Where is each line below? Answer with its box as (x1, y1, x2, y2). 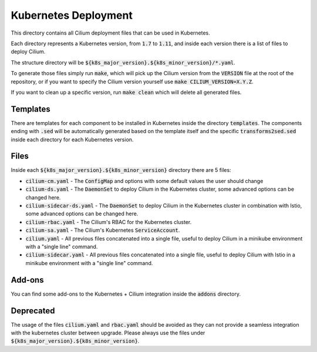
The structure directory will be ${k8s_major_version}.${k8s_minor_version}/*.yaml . (11, 59, 236, 66)
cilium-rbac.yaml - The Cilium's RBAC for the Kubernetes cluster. (25, 218, 192, 225)
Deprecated (11, 306, 55, 316)
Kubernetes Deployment (11, 9, 133, 22)
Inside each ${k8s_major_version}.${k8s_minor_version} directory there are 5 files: (11, 167, 231, 174)
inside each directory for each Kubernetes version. (11, 136, 134, 143)
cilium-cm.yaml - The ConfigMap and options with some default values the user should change (25, 177, 264, 184)
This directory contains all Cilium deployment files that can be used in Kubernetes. (11, 29, 211, 36)
